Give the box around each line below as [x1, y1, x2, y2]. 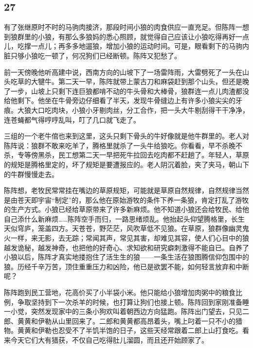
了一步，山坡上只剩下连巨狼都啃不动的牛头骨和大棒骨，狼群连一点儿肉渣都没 [4, 86, 249, 96]
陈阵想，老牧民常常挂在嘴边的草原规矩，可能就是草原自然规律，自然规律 [4, 185, 235, 195]
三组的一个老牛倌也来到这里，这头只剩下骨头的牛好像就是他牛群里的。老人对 [4, 131, 249, 141]
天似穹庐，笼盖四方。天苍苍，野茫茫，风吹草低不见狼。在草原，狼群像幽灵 [4, 223, 242, 233]
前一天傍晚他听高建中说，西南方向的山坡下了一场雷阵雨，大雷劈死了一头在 [4, 67, 242, 77]
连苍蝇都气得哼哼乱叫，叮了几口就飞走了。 [4, 114, 140, 124]
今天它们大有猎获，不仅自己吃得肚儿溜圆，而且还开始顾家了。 [10, 335, 208, 345]
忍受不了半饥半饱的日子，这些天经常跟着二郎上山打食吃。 [58, 325, 242, 335]
